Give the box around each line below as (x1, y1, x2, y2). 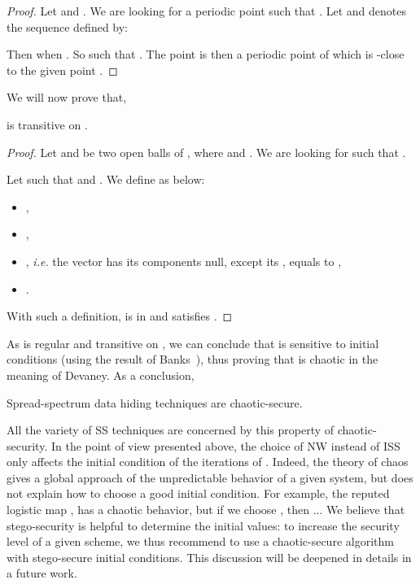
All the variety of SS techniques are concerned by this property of (7, 421, 335, 438)
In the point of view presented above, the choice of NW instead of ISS (50, 437, 400, 454)
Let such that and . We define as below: (7, 171, 205, 188)
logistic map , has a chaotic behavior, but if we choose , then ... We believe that (7, 501, 405, 518)
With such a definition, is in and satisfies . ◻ (7, 307, 233, 325)
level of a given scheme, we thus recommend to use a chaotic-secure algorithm (7, 533, 394, 550)
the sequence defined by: (7, 18, 129, 35)
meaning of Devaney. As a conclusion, (7, 366, 195, 383)
